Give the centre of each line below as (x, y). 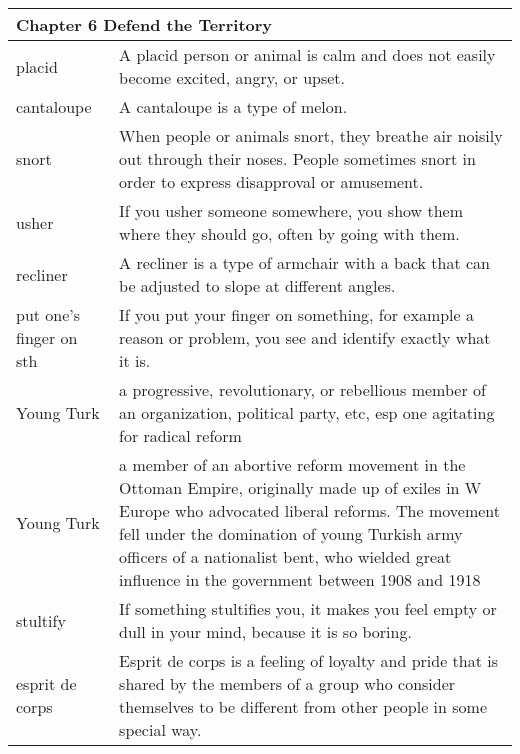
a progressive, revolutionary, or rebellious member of (302, 389)
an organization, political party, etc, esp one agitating (307, 412)
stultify (41, 620)
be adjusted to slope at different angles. (257, 285)
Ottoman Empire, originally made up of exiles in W (300, 487)
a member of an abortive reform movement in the (292, 464)
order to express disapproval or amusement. (271, 181)
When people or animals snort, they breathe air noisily (311, 135)
